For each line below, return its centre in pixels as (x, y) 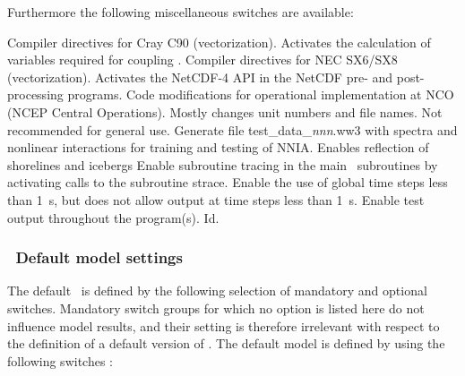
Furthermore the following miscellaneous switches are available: (181, 12)
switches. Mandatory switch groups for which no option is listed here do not (216, 308)
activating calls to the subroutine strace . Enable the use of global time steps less (228, 182)
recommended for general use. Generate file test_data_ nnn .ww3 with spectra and (232, 129)
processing (35, 94)
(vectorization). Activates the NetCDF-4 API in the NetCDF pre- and (200, 77)
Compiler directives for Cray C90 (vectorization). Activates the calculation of (219, 42)
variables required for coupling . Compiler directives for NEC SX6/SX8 (202, 60)
